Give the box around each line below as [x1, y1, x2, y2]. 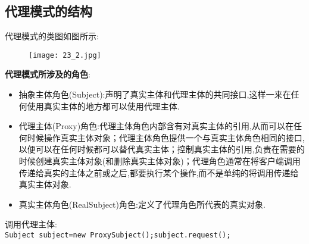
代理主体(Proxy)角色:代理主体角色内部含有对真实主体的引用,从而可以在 [18, 120, 294, 132]
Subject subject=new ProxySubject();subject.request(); [5, 230, 231, 239]
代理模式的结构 [5, 2, 92, 20]
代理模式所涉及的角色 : [5, 68, 90, 80]
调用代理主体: [5, 218, 57, 230]
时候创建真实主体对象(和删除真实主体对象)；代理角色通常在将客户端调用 [18, 155, 301, 167]
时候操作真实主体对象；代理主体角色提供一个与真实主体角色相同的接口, [27, 131, 305, 143]
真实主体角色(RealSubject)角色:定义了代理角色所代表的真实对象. [18, 198, 266, 210]
